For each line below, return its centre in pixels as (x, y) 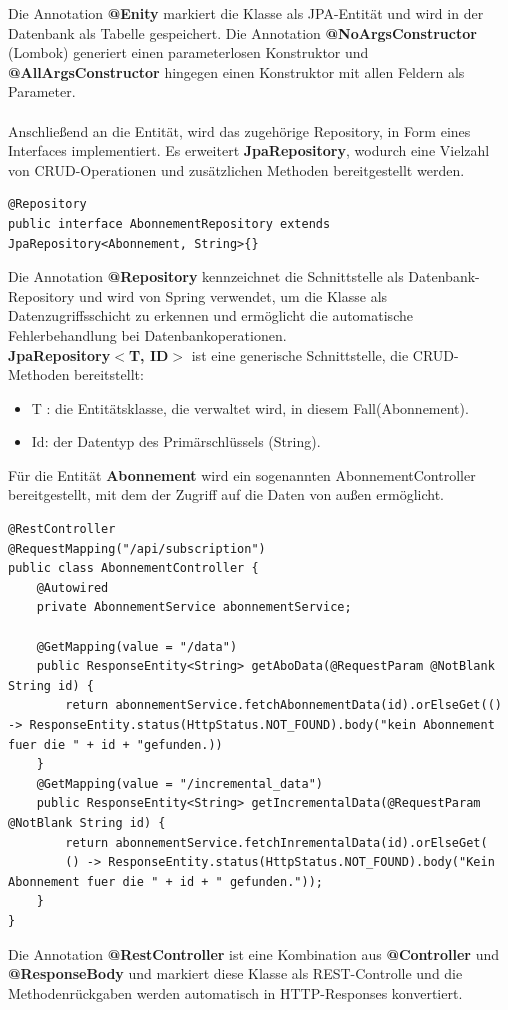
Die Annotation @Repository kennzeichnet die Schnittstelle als (206, 276)
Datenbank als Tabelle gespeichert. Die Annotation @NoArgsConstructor (242, 32)
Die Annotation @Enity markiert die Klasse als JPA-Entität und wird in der (246, 13)
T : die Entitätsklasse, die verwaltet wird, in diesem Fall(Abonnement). (250, 407)
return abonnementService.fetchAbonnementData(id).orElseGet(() (283, 705)
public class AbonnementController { (133, 568)
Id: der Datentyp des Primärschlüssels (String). (176, 441)
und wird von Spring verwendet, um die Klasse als (233, 295)
